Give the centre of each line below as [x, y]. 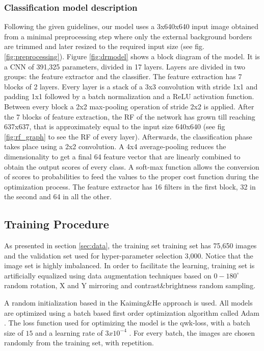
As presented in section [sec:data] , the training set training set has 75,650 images [130, 245]
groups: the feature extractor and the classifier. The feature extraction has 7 [123, 76]
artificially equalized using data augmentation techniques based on [108, 275]
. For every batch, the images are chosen [192, 332]
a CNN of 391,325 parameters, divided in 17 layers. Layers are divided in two [125, 66]
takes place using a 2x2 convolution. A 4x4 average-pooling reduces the [115, 146]
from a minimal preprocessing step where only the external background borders [128, 36]
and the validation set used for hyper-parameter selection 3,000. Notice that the [129, 255]
